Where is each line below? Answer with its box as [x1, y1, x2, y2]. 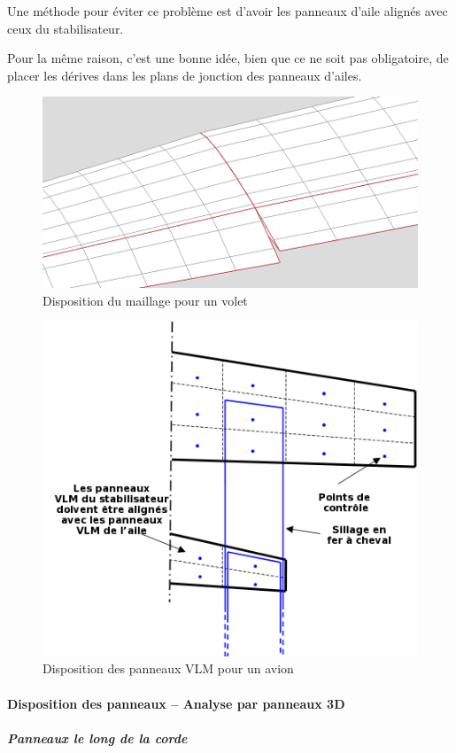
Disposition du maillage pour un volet [43, 291, 248, 309]
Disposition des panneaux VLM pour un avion [43, 659, 294, 678]
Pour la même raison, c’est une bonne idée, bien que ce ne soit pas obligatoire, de [7, 49, 449, 67]
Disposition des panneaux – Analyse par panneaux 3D [7, 694, 345, 712]
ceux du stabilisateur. [7, 19, 124, 37]
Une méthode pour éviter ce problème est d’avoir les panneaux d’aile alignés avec [7, 2, 448, 19]
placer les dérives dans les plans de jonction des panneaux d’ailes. [7, 66, 362, 84]
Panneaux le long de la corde [7, 728, 188, 747]
